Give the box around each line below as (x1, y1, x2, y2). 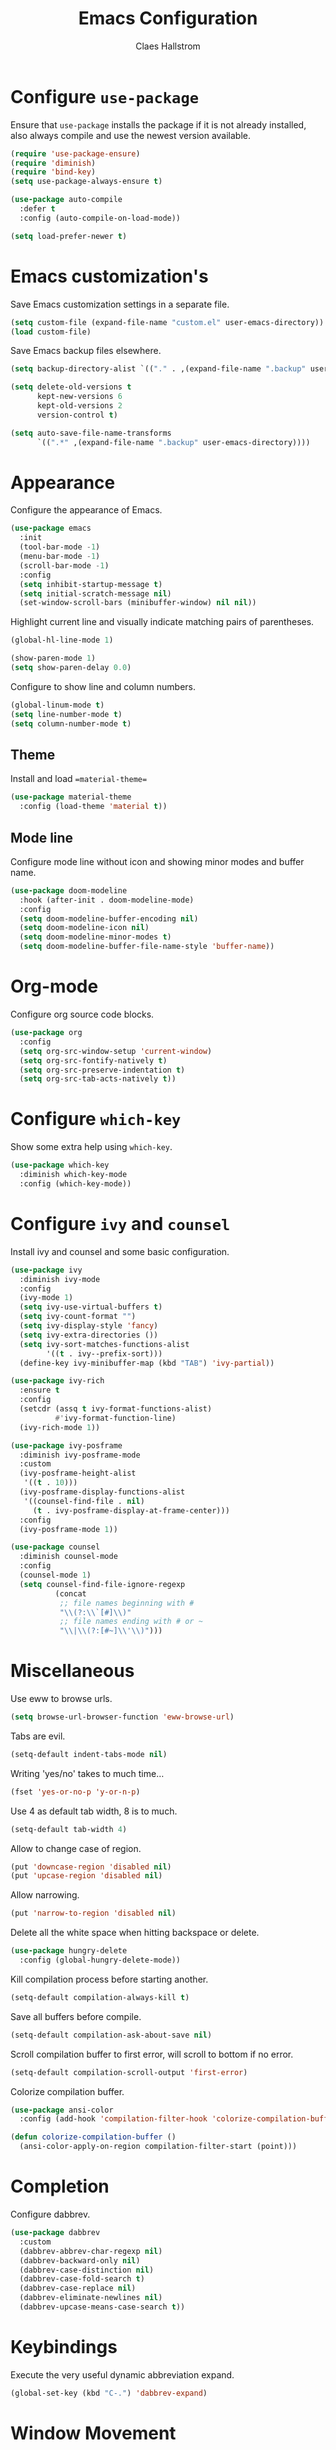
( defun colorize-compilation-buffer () (10, 2132, 177, 2142)
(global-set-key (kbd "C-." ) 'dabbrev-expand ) (10, 2388, 208, 2398)
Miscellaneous (10, 1660, 135, 1682)
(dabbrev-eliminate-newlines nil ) (19, 2293, 163, 2303)
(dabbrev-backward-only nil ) (19, 2255, 141, 2266)
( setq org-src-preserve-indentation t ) (19, 1065, 186, 1075)
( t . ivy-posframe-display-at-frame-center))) (32, 1505, 230, 1516)
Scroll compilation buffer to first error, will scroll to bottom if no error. (10, 2048, 294, 2060)
